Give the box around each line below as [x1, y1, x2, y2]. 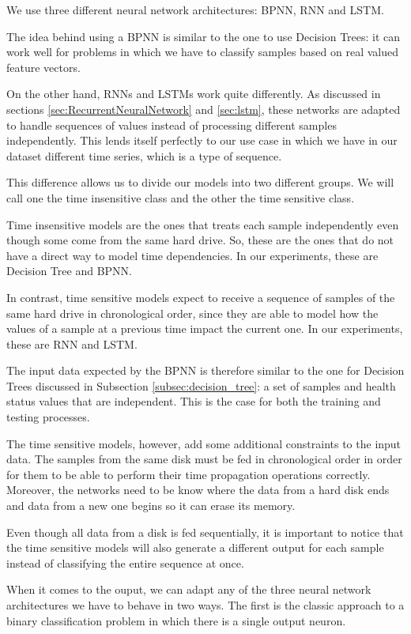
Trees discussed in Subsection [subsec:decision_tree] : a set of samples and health [6, 377, 396, 394]
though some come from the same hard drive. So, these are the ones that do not [6, 232, 394, 248]
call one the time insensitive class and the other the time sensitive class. [6, 189, 355, 206]
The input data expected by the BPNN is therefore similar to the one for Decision [6, 362, 405, 379]
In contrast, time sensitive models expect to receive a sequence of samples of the [6, 289, 395, 305]
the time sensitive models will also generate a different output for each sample [6, 539, 384, 556]
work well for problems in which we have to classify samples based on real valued [6, 43, 399, 60]
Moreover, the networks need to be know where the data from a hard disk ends [6, 481, 390, 498]
